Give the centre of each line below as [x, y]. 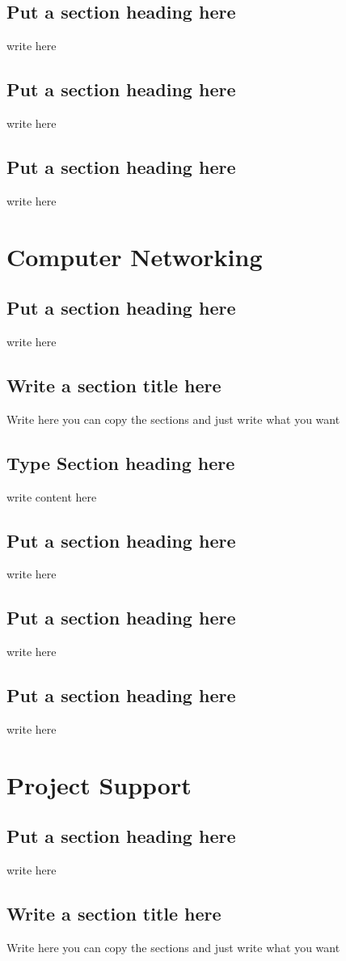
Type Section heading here [121, 462]
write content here [52, 496]
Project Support [99, 784]
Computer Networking [135, 256]
